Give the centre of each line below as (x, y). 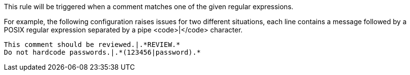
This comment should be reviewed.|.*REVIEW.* (92, 45)
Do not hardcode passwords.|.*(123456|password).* (102, 52)
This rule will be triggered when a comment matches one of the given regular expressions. (149, 7)
